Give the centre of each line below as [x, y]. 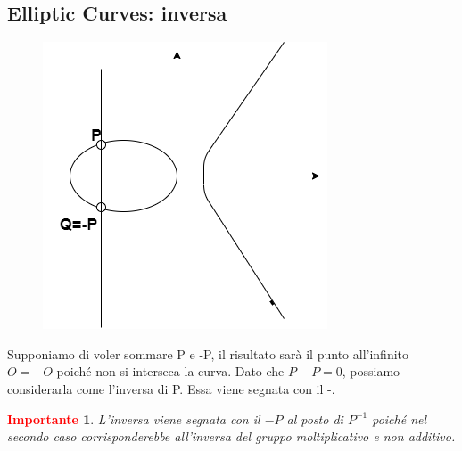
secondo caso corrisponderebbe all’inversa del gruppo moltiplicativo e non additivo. [231, 436]
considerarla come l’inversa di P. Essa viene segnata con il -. [171, 388]
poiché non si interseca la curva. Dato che [170, 371]
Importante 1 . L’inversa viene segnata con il [134, 418]
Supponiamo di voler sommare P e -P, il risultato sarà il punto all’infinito [208, 353]
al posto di [315, 418]
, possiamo [371, 371]
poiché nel [400, 418]
